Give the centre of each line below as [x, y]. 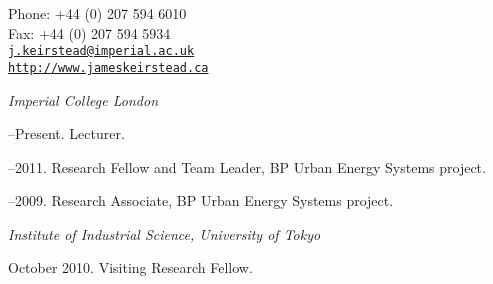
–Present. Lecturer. [66, 133]
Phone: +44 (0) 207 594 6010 [97, 13]
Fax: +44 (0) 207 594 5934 [89, 32]
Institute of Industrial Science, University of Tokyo [164, 233]
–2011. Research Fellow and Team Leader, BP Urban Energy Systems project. [247, 166]
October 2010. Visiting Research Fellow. [130, 267]
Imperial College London [83, 99]
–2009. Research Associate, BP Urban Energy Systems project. [201, 200]
